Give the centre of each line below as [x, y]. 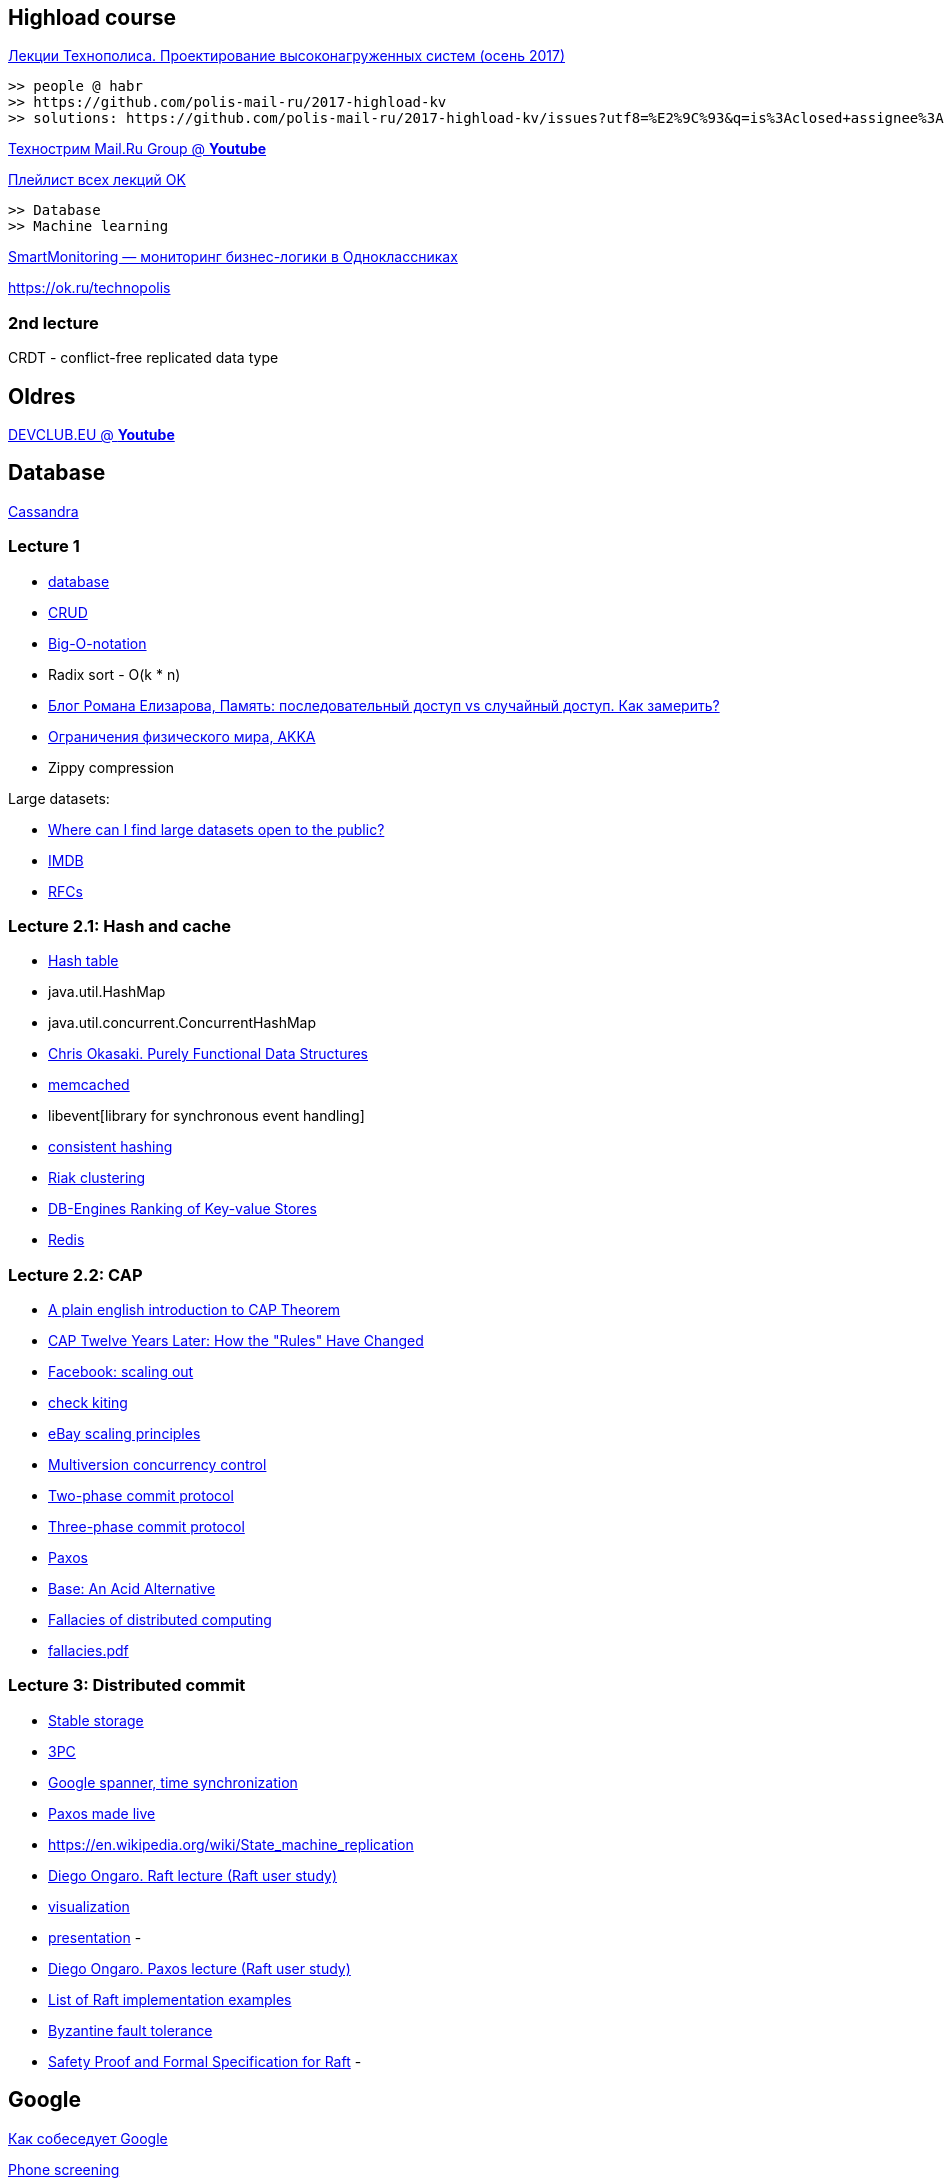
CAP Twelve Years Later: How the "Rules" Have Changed [236, 1341]
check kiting [88, 1403]
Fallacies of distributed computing [160, 1620]
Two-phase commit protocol [141, 1496]
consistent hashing [110, 1147]
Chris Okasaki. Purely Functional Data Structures [208, 1054]
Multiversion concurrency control [157, 1465]
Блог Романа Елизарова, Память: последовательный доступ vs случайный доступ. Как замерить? [384, 705]
